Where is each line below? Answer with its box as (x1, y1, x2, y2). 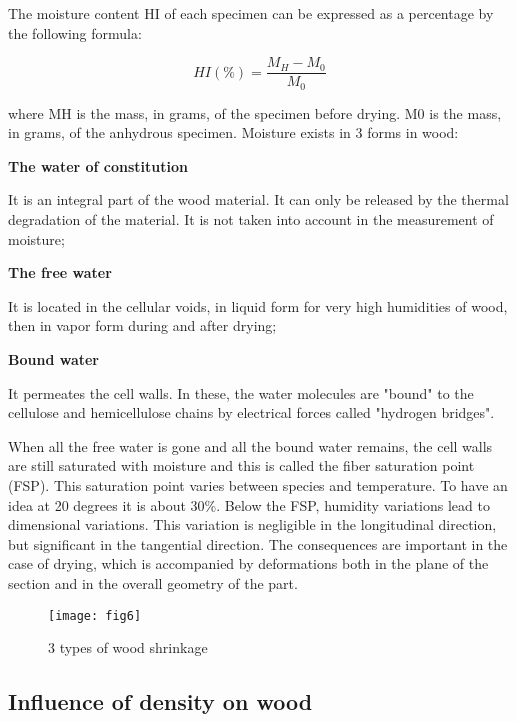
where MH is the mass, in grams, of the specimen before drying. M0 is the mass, (8, 102, 502, 123)
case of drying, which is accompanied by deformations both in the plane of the (8, 553, 489, 574)
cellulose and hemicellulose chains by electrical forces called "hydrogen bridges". (8, 402, 495, 423)
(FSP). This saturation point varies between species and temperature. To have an (8, 475, 508, 496)
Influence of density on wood (8, 686, 313, 717)
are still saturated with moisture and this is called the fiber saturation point (8, 455, 475, 476)
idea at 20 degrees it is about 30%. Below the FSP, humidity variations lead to (8, 494, 490, 515)
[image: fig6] (48, 608, 142, 623)
